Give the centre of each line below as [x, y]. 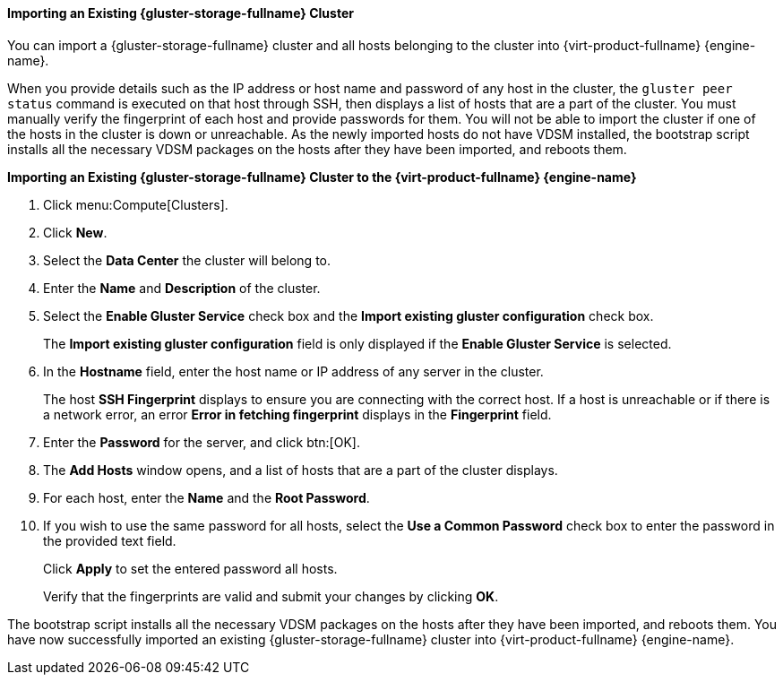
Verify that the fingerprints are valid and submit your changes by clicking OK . [271, 596]
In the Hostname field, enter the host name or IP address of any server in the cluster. [293, 371]
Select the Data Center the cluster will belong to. [187, 260]
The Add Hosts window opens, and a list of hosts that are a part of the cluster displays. [301, 470]
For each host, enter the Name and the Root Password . [207, 497]
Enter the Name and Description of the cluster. [182, 288]
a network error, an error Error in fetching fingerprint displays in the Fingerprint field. [297, 414]
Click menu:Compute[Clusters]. [136, 204]
